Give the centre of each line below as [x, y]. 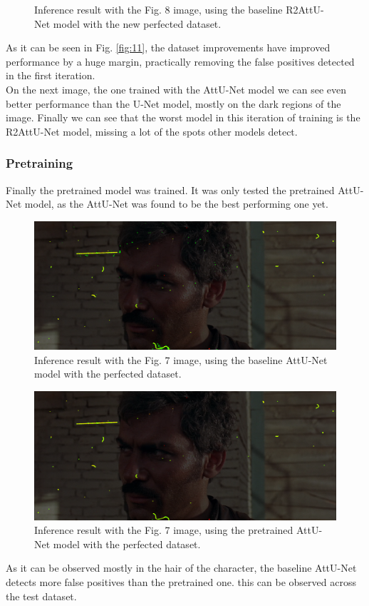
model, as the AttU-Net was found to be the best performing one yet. [176, 204]
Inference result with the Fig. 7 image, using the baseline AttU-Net [181, 359]
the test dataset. [41, 596]
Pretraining [40, 163]
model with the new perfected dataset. [137, 23]
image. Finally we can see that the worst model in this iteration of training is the [183, 117]
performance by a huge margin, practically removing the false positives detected [180, 61]
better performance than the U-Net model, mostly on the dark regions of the [173, 103]
